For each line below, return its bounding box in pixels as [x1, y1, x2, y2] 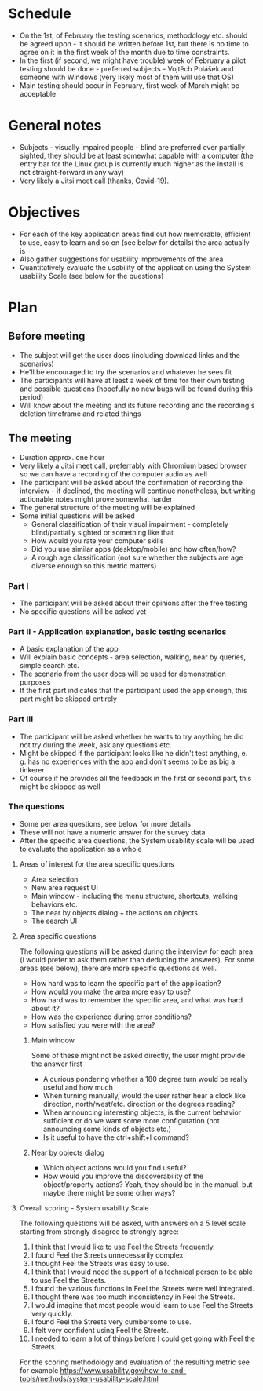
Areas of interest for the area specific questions [19, 859, 174, 868]
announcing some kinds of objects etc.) [42, 1124, 171, 1134]
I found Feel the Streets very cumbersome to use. [31, 1316, 192, 1327]
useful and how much [42, 1082, 114, 1092]
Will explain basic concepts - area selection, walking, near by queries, [19, 652, 246, 662]
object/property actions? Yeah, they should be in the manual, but [42, 1179, 253, 1189]
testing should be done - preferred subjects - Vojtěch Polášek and [19, 64, 234, 73]
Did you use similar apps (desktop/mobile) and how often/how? [31, 544, 236, 553]
